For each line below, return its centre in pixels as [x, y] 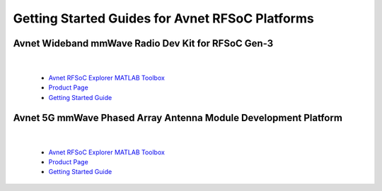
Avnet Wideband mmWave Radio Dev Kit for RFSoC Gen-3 [143, 43]
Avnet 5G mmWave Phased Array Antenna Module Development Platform [178, 117]
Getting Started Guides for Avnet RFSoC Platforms [163, 18]
